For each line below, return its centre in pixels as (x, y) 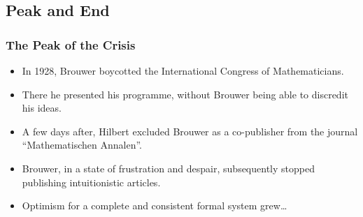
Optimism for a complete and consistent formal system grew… (155, 205)
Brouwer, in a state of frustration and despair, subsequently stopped (168, 168)
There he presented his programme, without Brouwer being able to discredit (185, 94)
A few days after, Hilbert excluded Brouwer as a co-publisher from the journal (190, 131)
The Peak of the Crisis (71, 44)
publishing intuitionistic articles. (91, 182)
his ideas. (42, 108)
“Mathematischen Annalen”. (82, 145)
